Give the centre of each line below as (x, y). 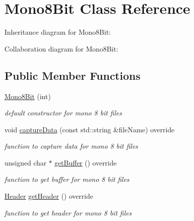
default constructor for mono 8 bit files (63, 113)
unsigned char (26, 162)
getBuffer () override (86, 162)
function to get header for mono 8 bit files (68, 212)
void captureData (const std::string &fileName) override (90, 129)
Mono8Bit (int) (28, 96)
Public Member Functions (72, 75)
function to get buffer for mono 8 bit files (67, 179)
